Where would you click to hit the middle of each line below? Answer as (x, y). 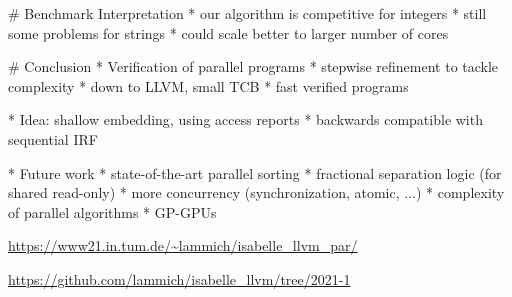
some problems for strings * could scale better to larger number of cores (228, 32)
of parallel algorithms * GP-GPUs (112, 211)
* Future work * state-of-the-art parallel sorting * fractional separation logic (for (255, 172)
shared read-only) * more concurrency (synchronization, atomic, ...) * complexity (256, 192)
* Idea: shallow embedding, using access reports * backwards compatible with (245, 119)
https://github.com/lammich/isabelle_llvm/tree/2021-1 (179, 278)
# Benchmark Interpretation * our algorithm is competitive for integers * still (247, 13)
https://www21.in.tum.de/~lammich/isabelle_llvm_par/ (183, 245)
